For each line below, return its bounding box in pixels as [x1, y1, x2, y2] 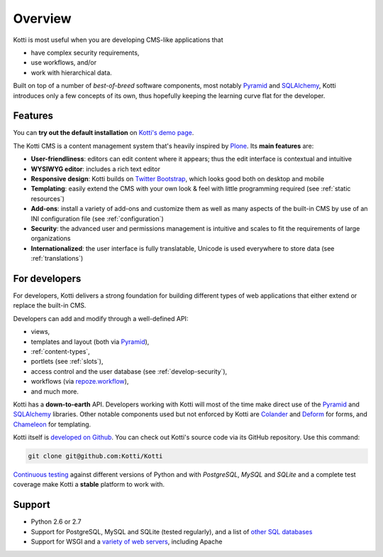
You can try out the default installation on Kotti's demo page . [13, 129, 194, 137]
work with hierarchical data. [30, 68, 113, 77]
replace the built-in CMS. [13, 301, 87, 310]
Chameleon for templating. [13, 420, 91, 428]
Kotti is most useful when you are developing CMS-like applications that [13, 36, 223, 44]
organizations [30, 234, 71, 243]
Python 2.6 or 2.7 [30, 517, 82, 526]
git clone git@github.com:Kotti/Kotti [28, 452, 163, 460]
